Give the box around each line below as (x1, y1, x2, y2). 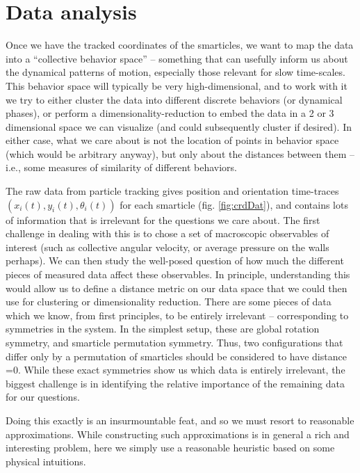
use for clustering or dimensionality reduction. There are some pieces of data (6, 294, 332, 309)
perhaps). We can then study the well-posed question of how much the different (6, 253, 344, 268)
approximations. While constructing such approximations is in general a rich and (6, 426, 350, 441)
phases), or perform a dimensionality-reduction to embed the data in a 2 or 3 (6, 106, 334, 120)
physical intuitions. (6, 454, 86, 468)
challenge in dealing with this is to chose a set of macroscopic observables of (6, 226, 329, 241)
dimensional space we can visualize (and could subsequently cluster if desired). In (6, 119, 352, 134)
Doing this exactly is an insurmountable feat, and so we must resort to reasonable (6, 412, 354, 427)
